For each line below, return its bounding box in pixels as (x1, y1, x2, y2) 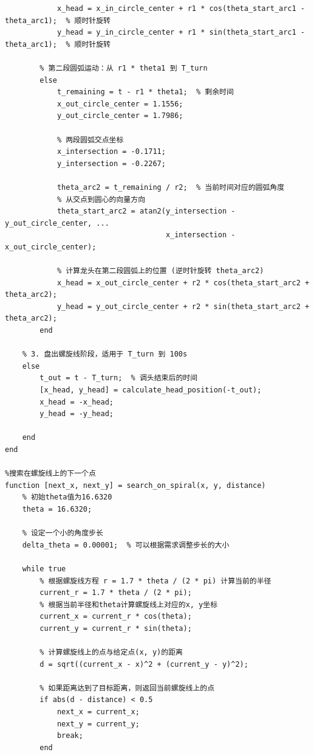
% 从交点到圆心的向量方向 (56, 195, 146, 204)
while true (22, 564, 66, 573)
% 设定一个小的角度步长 (22, 529, 103, 538)
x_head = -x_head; (39, 397, 114, 406)
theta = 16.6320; (22, 504, 92, 513)
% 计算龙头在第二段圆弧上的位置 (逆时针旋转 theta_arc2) (56, 266, 264, 276)
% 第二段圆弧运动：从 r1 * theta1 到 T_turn (39, 63, 208, 72)
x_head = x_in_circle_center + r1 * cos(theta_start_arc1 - (56, 4, 305, 13)
